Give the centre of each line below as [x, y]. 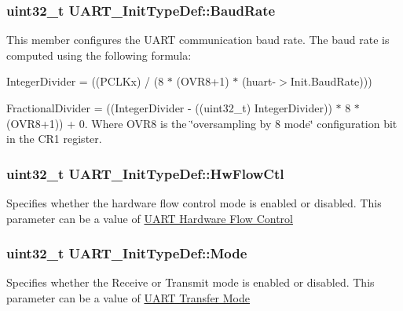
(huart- [259, 81]
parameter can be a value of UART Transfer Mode [128, 298]
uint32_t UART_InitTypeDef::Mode [127, 253]
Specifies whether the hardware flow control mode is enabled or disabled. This [194, 203]
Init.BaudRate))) [331, 81]
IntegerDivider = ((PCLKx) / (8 [85, 81]
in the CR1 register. [54, 139]
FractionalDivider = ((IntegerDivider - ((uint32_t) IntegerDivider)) [169, 108]
